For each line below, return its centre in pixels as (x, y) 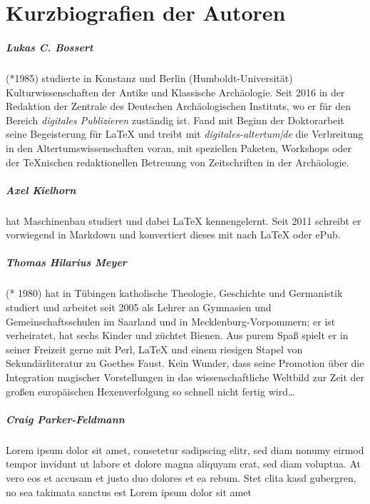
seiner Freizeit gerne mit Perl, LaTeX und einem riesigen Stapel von (154, 349)
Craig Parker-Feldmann (65, 419)
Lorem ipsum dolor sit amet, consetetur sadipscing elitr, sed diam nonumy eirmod (185, 449)
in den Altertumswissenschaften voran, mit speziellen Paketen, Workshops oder (179, 147)
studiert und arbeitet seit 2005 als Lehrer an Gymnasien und (139, 307)
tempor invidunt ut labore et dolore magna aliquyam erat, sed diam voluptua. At (184, 464)
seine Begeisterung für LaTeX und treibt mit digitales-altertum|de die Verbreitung (185, 134)
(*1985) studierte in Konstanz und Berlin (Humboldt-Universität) (149, 77)
